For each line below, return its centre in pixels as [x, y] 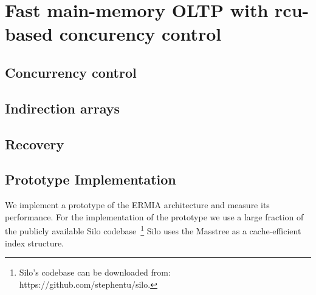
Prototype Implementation [91, 179]
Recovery [35, 144]
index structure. [35, 242]
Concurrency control [71, 72]
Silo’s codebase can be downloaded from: [95, 272]
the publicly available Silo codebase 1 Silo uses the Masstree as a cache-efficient [153, 230]
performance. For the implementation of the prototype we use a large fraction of [154, 216]
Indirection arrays [63, 108]
